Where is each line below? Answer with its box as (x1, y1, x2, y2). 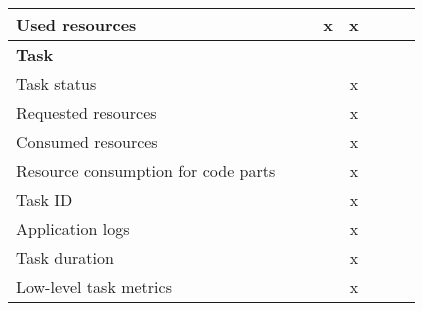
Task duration (16, 246, 114, 269)
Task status (16, 72, 97, 95)
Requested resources (16, 101, 157, 124)
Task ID (16, 188, 73, 211)
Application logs (16, 217, 130, 240)
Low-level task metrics (16, 275, 172, 298)
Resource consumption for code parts (16, 159, 276, 182)
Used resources (16, 13, 137, 36)
